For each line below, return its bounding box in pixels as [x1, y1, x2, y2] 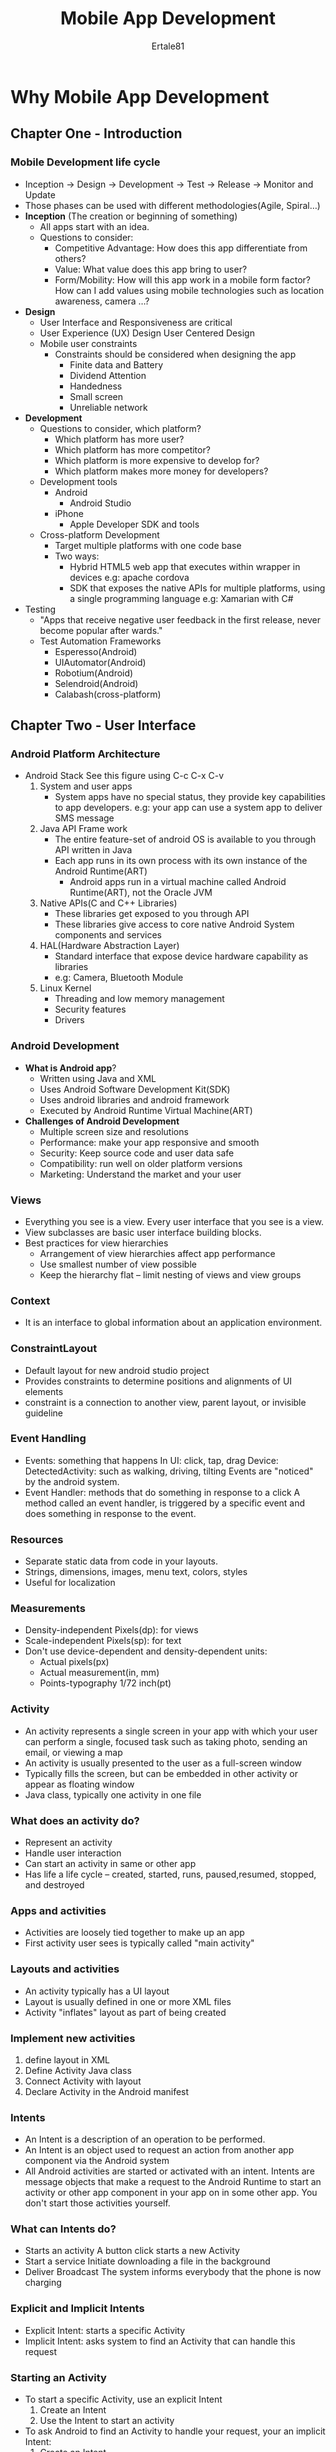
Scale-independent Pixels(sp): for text [24, 1635, 182, 1647]
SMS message [54, 812, 115, 824]
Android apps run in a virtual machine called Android [69, 876, 287, 888]
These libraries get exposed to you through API [54, 908, 250, 920]
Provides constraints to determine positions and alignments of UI [24, 1375, 293, 1387]
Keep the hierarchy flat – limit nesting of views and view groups [39, 1268, 302, 1281]
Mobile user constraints [39, 337, 138, 349]
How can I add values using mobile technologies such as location [54, 284, 325, 296]
